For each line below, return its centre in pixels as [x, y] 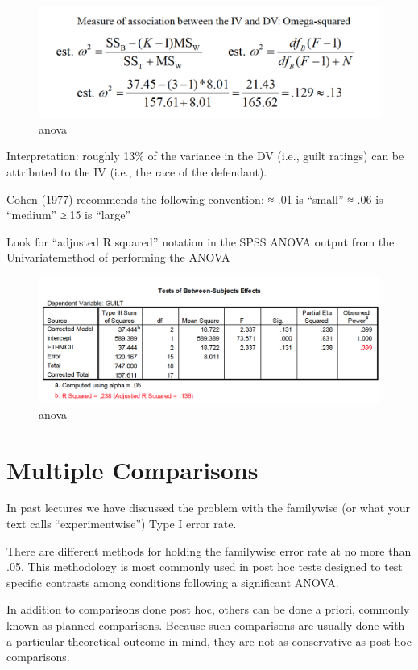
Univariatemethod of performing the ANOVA [118, 257]
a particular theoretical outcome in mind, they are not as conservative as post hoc [209, 641]
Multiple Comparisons [132, 469]
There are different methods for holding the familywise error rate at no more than [209, 550]
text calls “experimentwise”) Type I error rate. [122, 524]
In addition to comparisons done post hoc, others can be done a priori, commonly [208, 609]
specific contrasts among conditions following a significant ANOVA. [173, 582]
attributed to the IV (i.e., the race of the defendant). [137, 172]
